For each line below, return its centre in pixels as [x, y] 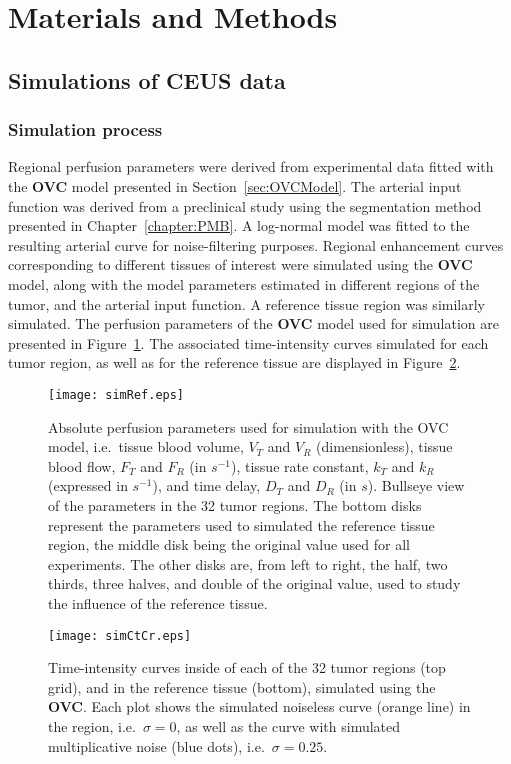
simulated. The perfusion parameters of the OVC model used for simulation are [253, 323]
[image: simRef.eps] [116, 394]
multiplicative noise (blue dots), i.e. [156, 745]
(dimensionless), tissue [384, 446]
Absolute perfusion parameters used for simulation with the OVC [248, 426]
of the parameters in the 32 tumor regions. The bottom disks [235, 504]
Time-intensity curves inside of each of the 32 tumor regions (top [247, 667]
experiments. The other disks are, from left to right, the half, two [248, 563]
